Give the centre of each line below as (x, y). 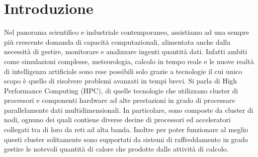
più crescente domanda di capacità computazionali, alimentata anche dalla (117, 41)
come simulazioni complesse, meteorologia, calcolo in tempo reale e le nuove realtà (129, 61)
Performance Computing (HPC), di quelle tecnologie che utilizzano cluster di (121, 90)
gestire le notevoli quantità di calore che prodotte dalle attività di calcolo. (116, 149)
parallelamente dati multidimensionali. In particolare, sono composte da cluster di (129, 110)
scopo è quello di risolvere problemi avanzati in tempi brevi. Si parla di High (121, 81)
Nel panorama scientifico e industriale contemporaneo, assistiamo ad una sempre (127, 32)
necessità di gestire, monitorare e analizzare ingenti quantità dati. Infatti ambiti (126, 51)
